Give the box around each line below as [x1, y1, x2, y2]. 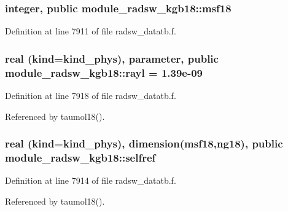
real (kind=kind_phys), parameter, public [5, 50, 219, 66]
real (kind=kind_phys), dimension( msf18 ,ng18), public [5, 136, 283, 151]
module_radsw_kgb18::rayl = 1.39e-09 [5, 65, 203, 80]
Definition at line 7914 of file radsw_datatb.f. [5, 174, 176, 187]
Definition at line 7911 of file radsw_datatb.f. [5, 25, 176, 37]
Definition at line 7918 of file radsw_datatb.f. [5, 88, 176, 101]
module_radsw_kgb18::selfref [5, 149, 156, 165]
